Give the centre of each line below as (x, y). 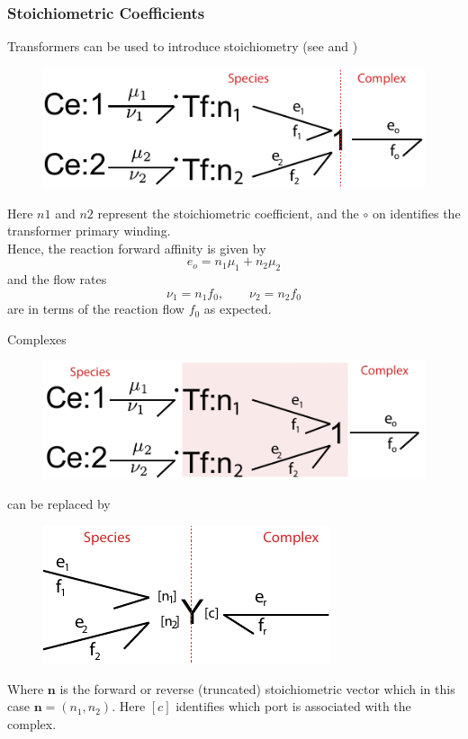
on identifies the (416, 213)
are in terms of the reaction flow (96, 309)
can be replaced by (59, 504)
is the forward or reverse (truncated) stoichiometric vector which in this (257, 688)
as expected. (238, 309)
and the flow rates (57, 279)
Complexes (37, 338)
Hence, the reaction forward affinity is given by (137, 248)
